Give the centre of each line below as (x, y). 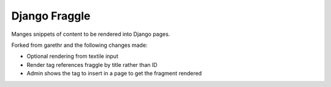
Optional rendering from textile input (73, 56)
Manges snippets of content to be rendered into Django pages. (91, 34)
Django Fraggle (51, 16)
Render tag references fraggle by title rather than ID (92, 64)
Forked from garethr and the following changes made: (79, 45)
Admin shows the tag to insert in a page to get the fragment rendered (114, 74)
